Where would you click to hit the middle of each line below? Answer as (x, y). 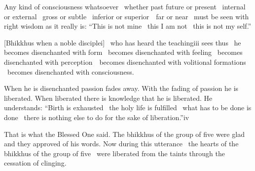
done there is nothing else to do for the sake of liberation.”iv (97, 117)
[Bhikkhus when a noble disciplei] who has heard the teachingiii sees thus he (123, 42)
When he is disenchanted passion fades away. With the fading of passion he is (121, 88)
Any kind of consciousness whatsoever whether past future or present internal (125, 6)
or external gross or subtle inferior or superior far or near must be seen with (127, 16)
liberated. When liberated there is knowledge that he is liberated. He (108, 98)
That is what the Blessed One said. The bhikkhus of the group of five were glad (124, 134)
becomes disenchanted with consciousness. (71, 71)
